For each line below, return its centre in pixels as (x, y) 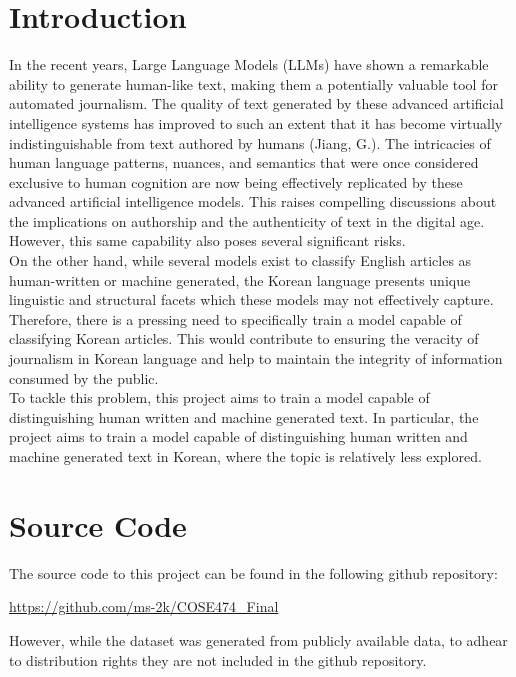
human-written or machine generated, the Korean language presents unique (240, 279)
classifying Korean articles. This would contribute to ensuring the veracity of (244, 338)
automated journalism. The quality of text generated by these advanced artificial (256, 103)
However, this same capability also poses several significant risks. (207, 240)
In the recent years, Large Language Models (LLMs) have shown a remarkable (249, 64)
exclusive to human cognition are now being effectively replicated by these (236, 181)
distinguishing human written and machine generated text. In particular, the (244, 416)
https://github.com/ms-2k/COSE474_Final (144, 606)
